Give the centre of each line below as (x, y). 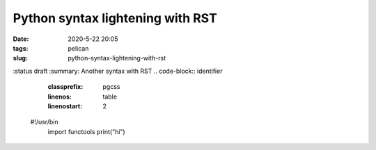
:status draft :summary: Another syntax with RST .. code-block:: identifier (118, 71)
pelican (78, 48)
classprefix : (65, 87)
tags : (21, 48)
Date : (21, 39)
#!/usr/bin (44, 122)
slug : (20, 58)
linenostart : (65, 106)
